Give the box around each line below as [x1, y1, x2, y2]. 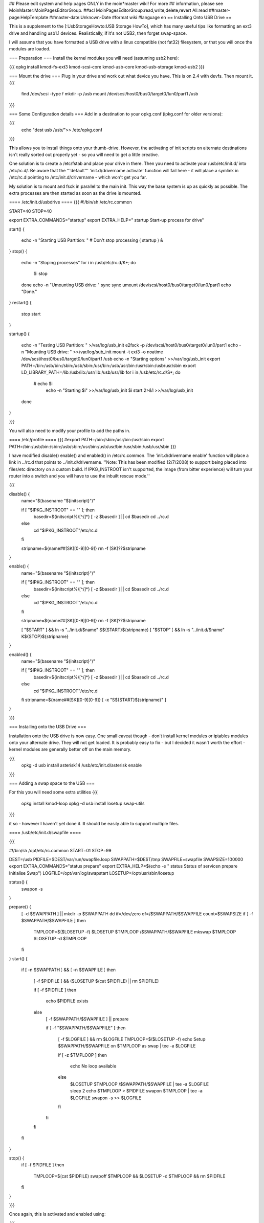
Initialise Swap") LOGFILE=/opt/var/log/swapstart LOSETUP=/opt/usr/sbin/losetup [9, 870, 175, 876]
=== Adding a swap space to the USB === [9, 780, 95, 786]
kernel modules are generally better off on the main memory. [9, 747, 132, 752]
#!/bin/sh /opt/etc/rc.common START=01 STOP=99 [9, 847, 112, 853]
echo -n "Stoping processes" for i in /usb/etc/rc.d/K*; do [21, 259, 136, 265]
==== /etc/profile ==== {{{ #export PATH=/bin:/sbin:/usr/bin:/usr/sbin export [9, 437, 164, 443]
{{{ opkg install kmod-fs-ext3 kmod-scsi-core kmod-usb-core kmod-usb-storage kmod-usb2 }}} [9, 64, 205, 70]
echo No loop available [70, 1063, 117, 1069]
